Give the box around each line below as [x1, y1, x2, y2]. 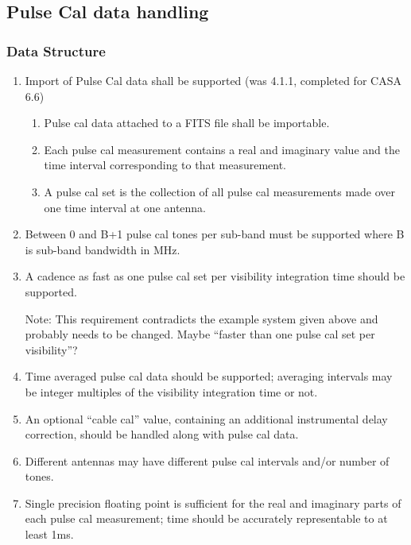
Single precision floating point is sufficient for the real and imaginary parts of [25, 494, 401, 511]
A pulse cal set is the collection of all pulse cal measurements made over [44, 183, 396, 199]
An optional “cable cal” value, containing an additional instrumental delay [25, 410, 388, 427]
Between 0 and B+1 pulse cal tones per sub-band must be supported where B [25, 226, 405, 242]
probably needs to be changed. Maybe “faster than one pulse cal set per [25, 326, 375, 342]
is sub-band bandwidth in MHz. [25, 241, 180, 257]
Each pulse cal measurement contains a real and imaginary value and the [44, 141, 400, 157]
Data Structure [6, 41, 106, 60]
